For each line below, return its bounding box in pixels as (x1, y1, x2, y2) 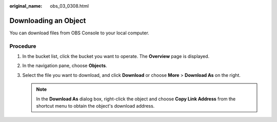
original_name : (9, 3, 43, 9)
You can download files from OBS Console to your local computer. (9, 30, 150, 36)
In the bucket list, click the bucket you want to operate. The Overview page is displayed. (22, 53, 210, 59)
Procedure (9, 43, 36, 50)
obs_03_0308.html (50, 3, 89, 9)
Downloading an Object (9, 16, 86, 25)
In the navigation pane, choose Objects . (22, 63, 107, 69)
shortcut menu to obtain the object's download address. (36, 103, 155, 109)
